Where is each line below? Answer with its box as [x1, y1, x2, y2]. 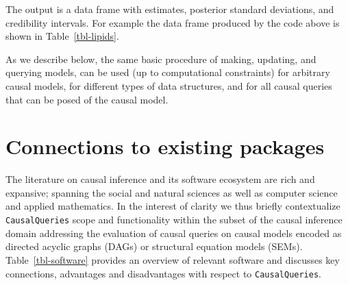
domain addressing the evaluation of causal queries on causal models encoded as [5, 225, 342, 240]
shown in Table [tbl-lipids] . [5, 29, 119, 43]
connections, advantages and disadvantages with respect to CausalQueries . [5, 266, 321, 280]
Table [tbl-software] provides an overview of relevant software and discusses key [5, 252, 340, 267]
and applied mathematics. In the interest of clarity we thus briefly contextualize [5, 199, 340, 213]
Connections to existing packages [5, 132, 325, 160]
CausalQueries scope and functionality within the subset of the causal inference [5, 212, 343, 227]
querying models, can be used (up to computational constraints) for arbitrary [5, 65, 330, 79]
